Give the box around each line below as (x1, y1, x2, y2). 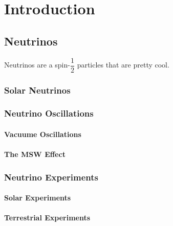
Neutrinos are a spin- (4, 59, 70, 70)
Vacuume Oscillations (4, 128, 81, 139)
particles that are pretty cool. (77, 59, 169, 70)
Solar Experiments (4, 192, 71, 203)
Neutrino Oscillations (4, 107, 94, 120)
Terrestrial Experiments (4, 212, 91, 223)
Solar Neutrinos (4, 83, 71, 96)
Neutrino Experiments (4, 170, 99, 183)
